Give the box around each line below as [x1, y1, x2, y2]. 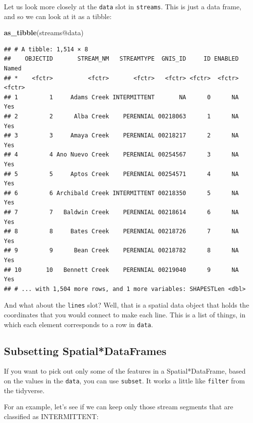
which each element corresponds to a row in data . [4, 319, 153, 329]
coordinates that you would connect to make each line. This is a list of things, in [4, 309, 246, 319]
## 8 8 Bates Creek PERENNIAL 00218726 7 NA [4, 228, 239, 235]
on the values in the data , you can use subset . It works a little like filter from [4, 375, 245, 385]
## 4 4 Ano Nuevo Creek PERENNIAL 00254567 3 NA [4, 151, 239, 158]
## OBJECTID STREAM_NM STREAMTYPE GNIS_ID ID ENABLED [4, 55, 239, 63]
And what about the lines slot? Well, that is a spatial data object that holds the [4, 300, 249, 310]
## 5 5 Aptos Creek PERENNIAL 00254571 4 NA [4, 170, 239, 178]
